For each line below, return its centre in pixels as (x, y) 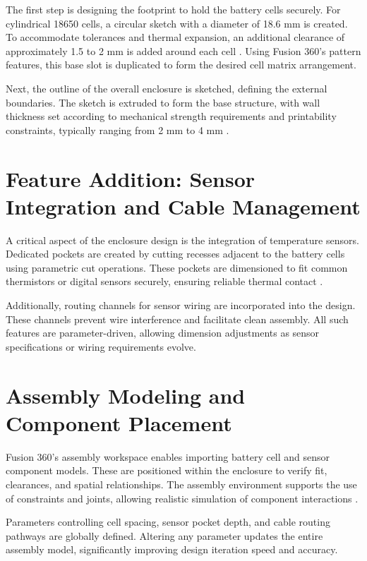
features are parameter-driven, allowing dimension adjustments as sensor (163, 333)
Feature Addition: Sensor (131, 178)
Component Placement (119, 422)
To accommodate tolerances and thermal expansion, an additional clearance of (175, 37)
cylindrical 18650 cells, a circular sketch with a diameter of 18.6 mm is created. (177, 23)
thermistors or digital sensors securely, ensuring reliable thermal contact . (164, 281)
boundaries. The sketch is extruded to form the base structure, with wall (163, 102)
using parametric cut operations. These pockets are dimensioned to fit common (177, 267)
